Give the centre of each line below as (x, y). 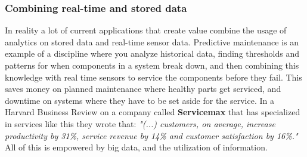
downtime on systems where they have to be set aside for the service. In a (139, 100)
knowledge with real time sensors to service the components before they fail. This (153, 77)
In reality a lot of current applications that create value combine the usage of (146, 30)
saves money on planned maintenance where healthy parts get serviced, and (143, 89)
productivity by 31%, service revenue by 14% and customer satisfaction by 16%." (151, 135)
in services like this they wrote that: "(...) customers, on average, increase (140, 123)
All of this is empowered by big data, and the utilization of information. (136, 147)
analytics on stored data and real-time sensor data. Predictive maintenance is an (152, 41)
